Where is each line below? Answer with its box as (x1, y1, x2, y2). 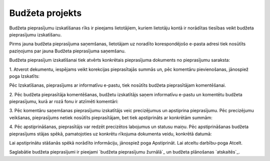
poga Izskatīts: (9, 73, 40, 79)
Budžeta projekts (9, 7, 82, 18)
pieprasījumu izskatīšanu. (9, 31, 62, 37)
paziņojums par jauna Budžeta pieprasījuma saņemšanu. (9, 48, 126, 54)
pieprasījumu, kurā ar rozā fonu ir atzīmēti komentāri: (9, 99, 118, 105)
